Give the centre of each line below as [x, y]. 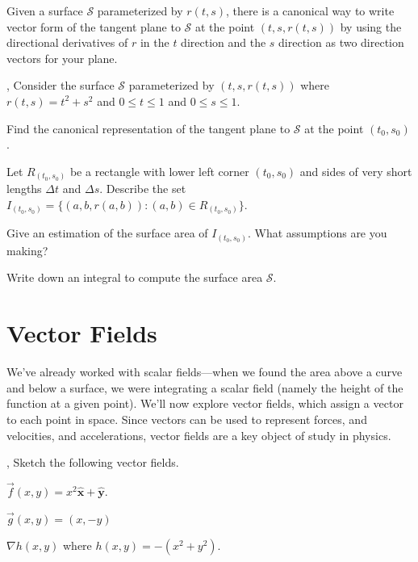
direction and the [224, 42]
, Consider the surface [61, 85]
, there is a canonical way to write [310, 10]
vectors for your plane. [62, 58]
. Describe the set [143, 189]
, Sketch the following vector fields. [93, 462]
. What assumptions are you [317, 233]
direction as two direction [341, 42]
